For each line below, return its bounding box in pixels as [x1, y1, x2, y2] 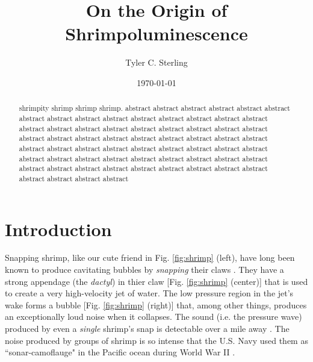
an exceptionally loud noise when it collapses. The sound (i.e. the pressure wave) [5, 310, 302, 323]
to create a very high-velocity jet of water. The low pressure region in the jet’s [5, 287, 294, 299]
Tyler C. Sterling [125, 56, 188, 69]
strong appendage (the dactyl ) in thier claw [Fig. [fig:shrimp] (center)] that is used [5, 275, 308, 287]
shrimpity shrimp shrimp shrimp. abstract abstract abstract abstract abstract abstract [19, 103, 291, 113]
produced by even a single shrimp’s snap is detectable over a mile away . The [5, 322, 290, 335]
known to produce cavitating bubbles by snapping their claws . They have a [5, 263, 284, 276]
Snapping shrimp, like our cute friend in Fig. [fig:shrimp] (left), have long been [5, 251, 295, 264]
